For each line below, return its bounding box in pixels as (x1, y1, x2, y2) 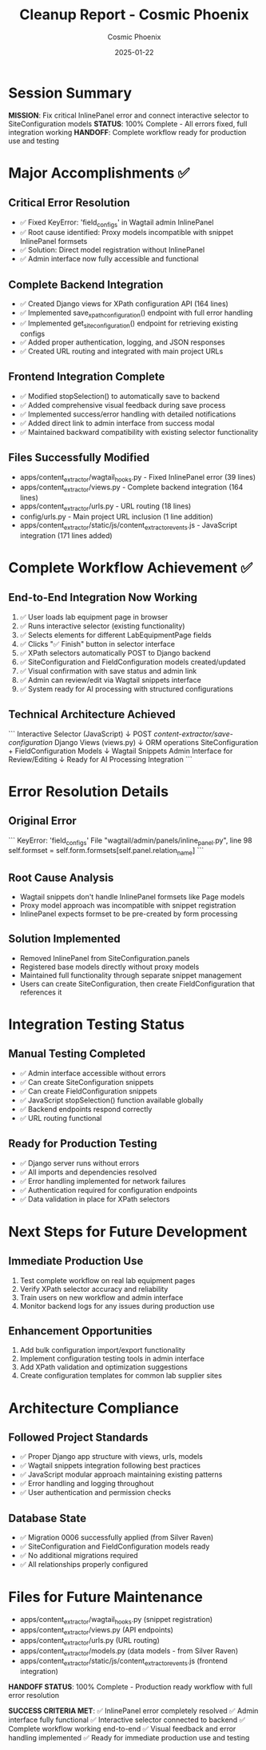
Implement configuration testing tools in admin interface (19, 1353, 205, 1364)
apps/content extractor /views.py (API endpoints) (19, 1624, 174, 1636)
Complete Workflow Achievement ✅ (8, 558, 253, 576)
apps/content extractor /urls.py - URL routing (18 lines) (19, 501, 192, 512)
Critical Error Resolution (8, 196, 130, 209)
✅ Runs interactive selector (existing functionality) (19, 621, 185, 631)
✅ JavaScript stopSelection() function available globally (19, 1095, 204, 1105)
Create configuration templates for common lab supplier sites (19, 1371, 222, 1381)
